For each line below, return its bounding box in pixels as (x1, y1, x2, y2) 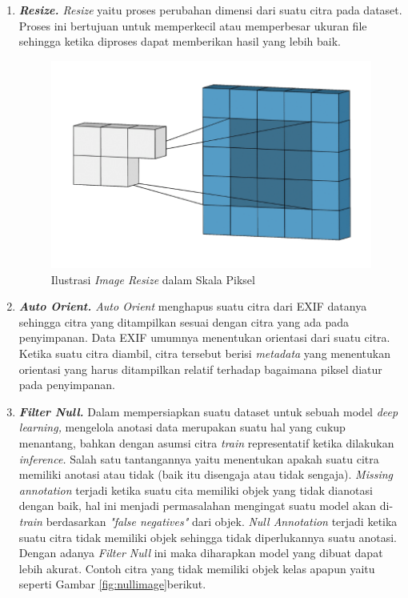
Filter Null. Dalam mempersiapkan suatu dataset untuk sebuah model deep (18, 403, 398, 419)
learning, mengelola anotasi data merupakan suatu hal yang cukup (18, 419, 346, 435)
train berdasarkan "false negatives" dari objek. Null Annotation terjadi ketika (18, 512, 398, 529)
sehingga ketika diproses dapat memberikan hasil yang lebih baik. (18, 33, 341, 50)
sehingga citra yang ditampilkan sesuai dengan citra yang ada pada (18, 313, 349, 330)
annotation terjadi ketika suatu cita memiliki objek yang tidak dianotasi (18, 481, 373, 498)
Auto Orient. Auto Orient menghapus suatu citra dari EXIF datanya (18, 298, 367, 315)
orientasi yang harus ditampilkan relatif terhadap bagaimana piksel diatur (18, 360, 382, 377)
